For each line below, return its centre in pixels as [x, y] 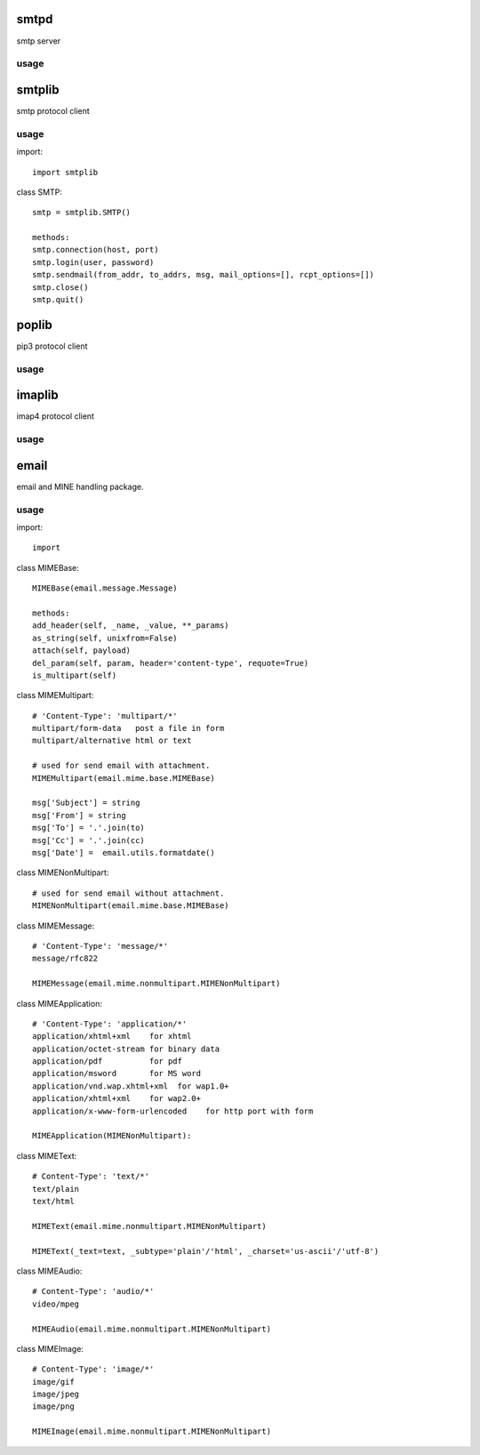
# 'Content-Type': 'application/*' [110, 1024]
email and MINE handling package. [80, 486]
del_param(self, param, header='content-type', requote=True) [171, 663]
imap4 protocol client [56, 416]
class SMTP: [39, 192]
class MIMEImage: [50, 1348]
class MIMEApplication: [59, 1003]
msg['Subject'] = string [86, 803]
